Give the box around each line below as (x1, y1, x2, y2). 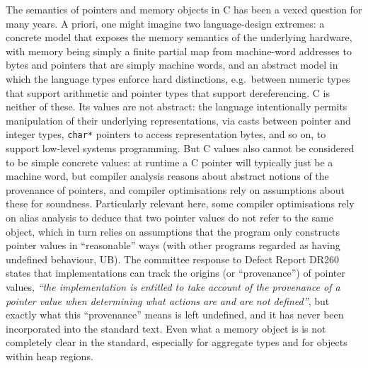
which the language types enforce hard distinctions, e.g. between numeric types (6, 71, 350, 86)
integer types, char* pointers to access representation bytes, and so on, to (6, 127, 326, 142)
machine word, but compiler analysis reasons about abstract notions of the (6, 168, 329, 183)
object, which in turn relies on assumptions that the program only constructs (6, 224, 340, 238)
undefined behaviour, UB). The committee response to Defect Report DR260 (6, 251, 340, 266)
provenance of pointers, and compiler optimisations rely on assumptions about (6, 182, 345, 197)
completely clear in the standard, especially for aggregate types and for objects (6, 335, 347, 350)
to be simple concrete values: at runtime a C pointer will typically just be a (6, 154, 333, 169)
